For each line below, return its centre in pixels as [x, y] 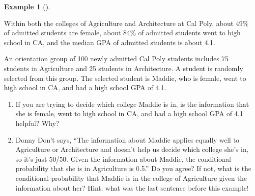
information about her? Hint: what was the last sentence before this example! [132, 187]
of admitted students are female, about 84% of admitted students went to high [122, 33]
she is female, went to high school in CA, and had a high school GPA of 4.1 [129, 113]
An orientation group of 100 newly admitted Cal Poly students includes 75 [116, 59]
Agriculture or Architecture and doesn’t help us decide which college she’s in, [132, 149]
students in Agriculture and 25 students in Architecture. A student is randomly [124, 68]
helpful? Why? [37, 123]
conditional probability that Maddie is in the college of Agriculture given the [131, 178]
